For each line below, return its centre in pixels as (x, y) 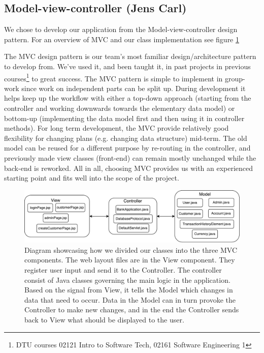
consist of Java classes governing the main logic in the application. (127, 280)
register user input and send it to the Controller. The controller (123, 270)
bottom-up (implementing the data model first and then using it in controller (124, 118)
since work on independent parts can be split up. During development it (134, 88)
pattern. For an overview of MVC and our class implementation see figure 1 (122, 39)
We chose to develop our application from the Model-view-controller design (121, 29)
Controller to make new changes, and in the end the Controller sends (132, 310)
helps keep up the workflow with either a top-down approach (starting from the (128, 98)
